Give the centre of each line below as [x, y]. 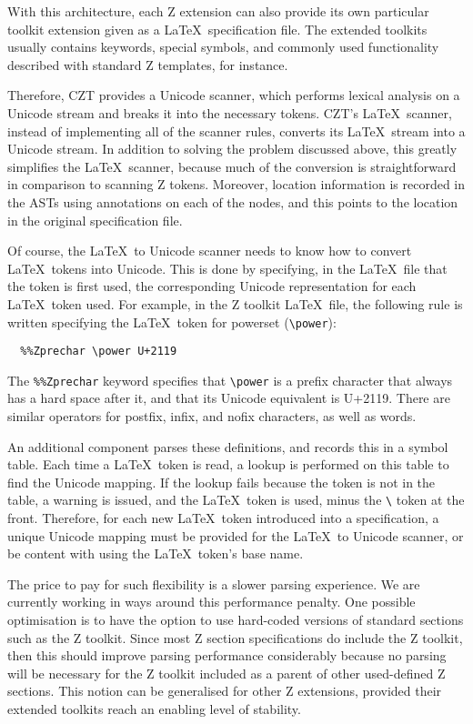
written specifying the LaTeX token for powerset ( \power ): [172, 322]
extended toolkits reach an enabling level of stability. [154, 709]
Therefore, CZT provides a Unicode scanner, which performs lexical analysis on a [234, 95]
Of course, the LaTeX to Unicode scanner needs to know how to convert [210, 251]
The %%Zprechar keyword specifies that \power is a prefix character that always [230, 380]
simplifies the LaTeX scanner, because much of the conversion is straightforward [232, 166]
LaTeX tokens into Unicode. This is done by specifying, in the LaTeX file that [227, 268]
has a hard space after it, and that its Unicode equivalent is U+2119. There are [229, 398]
